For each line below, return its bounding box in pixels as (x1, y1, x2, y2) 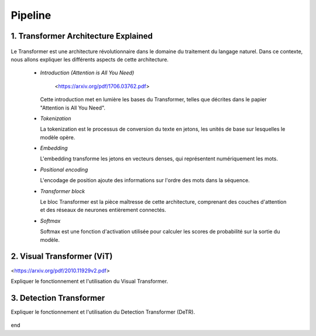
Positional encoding (40, 166, 88, 173)
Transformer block (40, 187, 85, 194)
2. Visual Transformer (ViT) (11, 252, 113, 262)
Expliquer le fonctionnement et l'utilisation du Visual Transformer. (11, 277, 169, 284)
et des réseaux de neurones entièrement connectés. (40, 207, 167, 214)
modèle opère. (40, 133, 75, 140)
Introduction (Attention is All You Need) (40, 69, 135, 76)
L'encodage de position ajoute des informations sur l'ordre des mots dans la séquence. (40, 177, 250, 184)
